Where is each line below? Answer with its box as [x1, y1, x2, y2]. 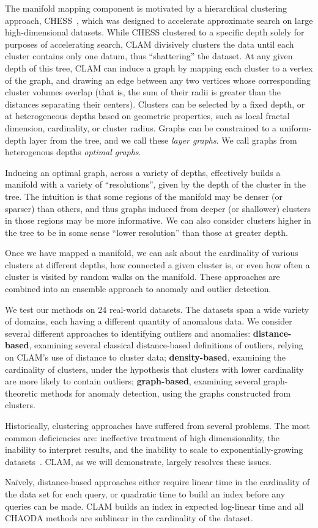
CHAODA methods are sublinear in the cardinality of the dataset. [5, 512, 253, 524]
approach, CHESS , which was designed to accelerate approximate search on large [5, 13, 313, 26]
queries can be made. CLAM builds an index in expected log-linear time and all [5, 499, 304, 512]
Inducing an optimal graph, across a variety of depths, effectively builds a [5, 166, 281, 178]
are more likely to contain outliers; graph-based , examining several [5, 375, 261, 387]
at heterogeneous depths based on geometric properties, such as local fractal [5, 109, 290, 122]
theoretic [5, 386, 38, 399]
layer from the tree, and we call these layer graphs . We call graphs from [29, 133, 297, 146]
